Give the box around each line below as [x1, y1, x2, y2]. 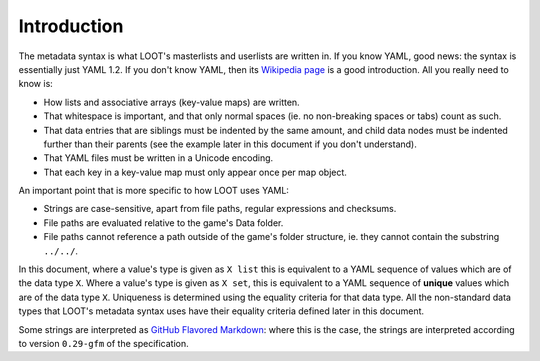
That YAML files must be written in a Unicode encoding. [43, 152, 274, 164]
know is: [18, 78, 54, 90]
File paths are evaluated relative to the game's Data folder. [43, 216, 284, 229]
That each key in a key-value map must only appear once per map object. [43, 166, 347, 178]
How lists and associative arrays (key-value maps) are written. [43, 96, 300, 108]
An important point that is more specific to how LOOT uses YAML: [18, 185, 290, 197]
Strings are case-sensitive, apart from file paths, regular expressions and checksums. [43, 203, 397, 215]
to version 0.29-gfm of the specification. [18, 337, 189, 349]
